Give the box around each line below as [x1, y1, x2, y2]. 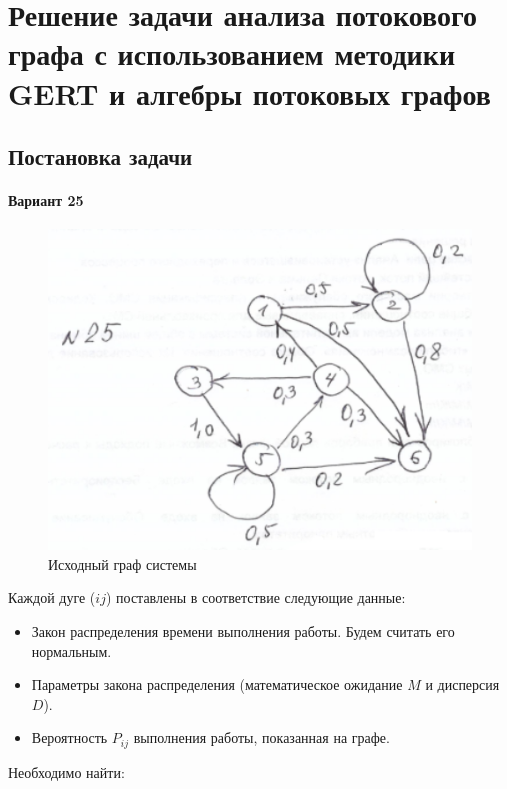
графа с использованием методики [8, 33, 456, 74]
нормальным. [31, 640, 112, 661]
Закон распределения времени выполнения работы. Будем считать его [31, 620, 455, 641]
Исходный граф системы [48, 553, 197, 574]
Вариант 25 [8, 190, 84, 211]
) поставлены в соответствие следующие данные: [105, 587, 406, 608]
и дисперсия [425, 674, 500, 695]
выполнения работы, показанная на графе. [133, 727, 390, 748]
